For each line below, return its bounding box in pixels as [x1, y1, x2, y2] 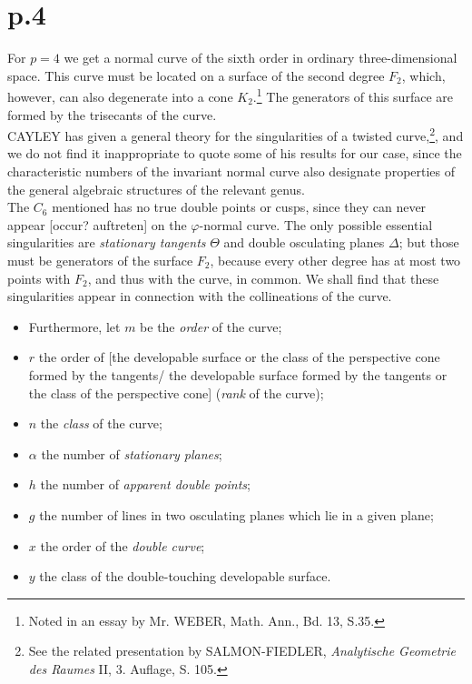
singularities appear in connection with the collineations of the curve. [7, 287, 392, 306]
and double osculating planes [223, 233, 385, 252]
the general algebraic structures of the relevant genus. [7, 179, 305, 198]
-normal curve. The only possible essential [199, 215, 433, 234]
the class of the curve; [40, 414, 162, 433]
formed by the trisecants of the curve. [7, 105, 217, 124]
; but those [398, 233, 459, 252]
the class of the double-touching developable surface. [39, 567, 331, 586]
